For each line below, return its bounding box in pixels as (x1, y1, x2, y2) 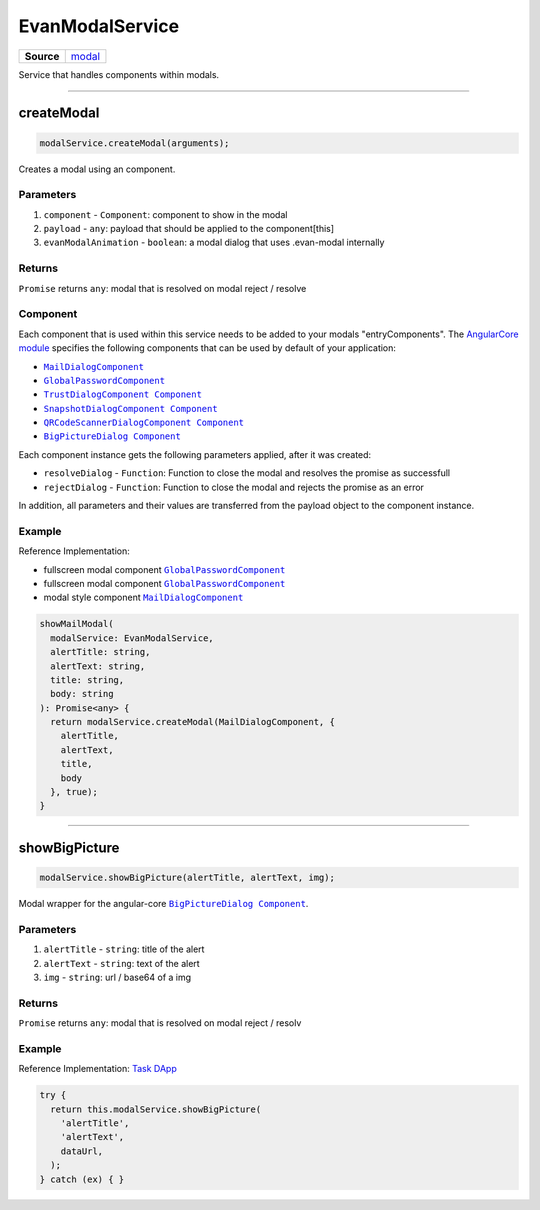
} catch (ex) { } (39, 1173, 125, 1185)
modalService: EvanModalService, (50, 632, 214, 644)
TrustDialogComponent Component (43, 389, 202, 400)
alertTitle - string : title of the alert (43, 943, 205, 955)
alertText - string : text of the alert (43, 957, 200, 969)
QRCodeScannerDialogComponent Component (43, 417, 245, 429)
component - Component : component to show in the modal (43, 208, 288, 220)
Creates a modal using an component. (18, 163, 176, 175)
